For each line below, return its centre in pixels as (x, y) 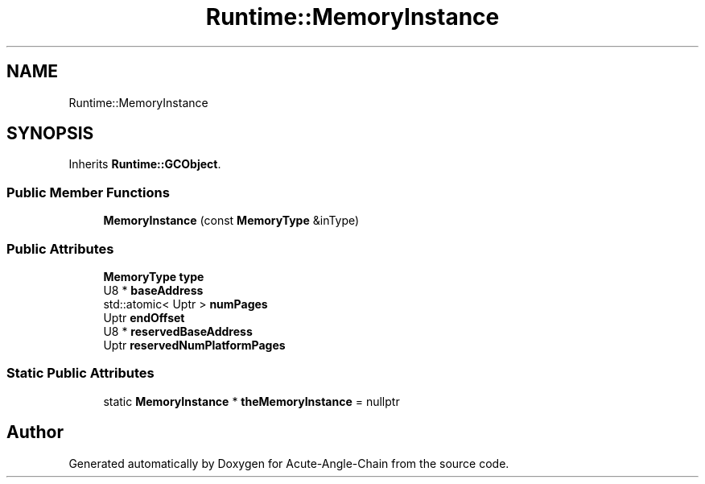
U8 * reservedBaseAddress (178, 331)
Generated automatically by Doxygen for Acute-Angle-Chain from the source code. (289, 463)
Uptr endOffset (144, 317)
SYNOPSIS (50, 134)
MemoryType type (154, 276)
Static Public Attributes (80, 373)
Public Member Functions (88, 192)
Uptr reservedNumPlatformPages (194, 345)
